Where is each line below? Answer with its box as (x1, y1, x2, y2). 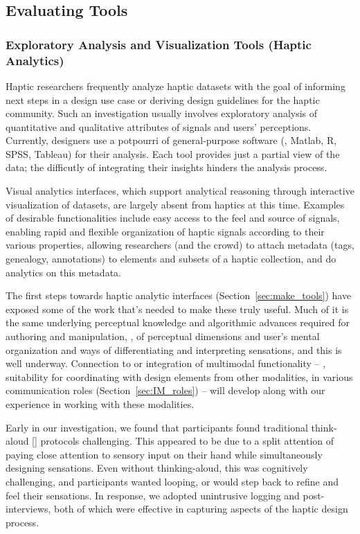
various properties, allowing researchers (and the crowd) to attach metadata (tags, (6, 238, 354, 252)
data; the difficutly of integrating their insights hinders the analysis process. (6, 160, 327, 175)
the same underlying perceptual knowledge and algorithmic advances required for (6, 315, 350, 330)
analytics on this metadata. (6, 265, 121, 279)
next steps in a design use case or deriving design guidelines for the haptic (6, 92, 320, 107)
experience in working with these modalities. (6, 396, 195, 411)
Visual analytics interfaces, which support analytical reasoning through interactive (6, 184, 354, 198)
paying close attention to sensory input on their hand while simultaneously (6, 447, 323, 461)
